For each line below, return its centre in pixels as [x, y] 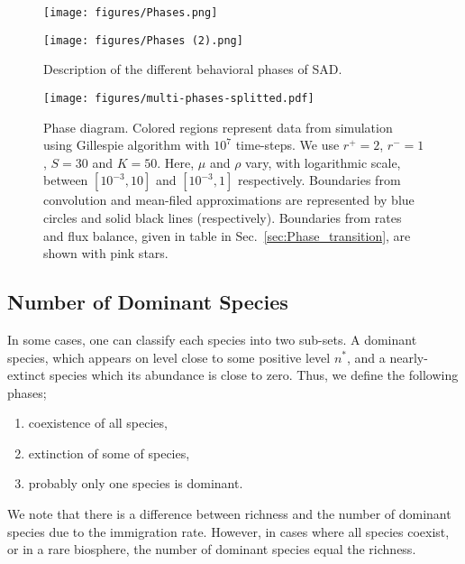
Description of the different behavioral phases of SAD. [193, 69]
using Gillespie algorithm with [127, 145]
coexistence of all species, [98, 423]
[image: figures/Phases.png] [131, 13]
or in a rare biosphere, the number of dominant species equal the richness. [212, 549]
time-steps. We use [287, 145]
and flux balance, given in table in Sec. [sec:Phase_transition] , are [227, 235]
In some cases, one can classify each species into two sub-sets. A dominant [212, 339]
